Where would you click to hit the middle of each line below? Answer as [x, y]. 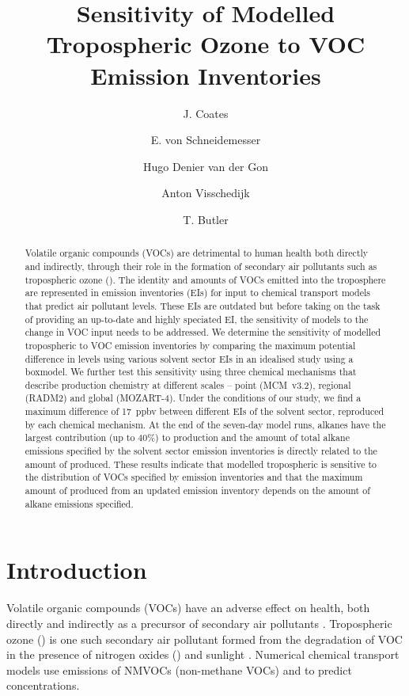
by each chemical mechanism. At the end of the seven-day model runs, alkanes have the [205, 424]
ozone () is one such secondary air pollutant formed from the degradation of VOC [204, 639]
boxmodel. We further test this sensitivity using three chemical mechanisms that [191, 372]
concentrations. [43, 685]
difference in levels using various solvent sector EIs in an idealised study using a [189, 358]
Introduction [77, 570]
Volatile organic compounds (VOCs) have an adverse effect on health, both [188, 608]
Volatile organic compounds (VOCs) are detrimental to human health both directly [197, 253]
